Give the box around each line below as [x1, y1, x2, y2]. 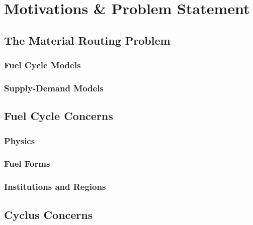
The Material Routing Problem [4, 32, 171, 48]
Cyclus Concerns [4, 206, 93, 222]
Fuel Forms [4, 157, 50, 170]
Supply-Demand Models [4, 81, 104, 94]
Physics [4, 134, 35, 147]
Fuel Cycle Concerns [4, 108, 113, 124]
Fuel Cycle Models [4, 59, 81, 71]
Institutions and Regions [4, 180, 106, 193]
